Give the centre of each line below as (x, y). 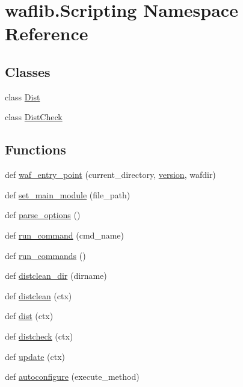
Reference (47, 33)
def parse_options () (43, 215)
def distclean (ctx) (38, 295)
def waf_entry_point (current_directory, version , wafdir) (110, 175)
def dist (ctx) (29, 316)
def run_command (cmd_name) (65, 235)
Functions (35, 149)
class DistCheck (34, 117)
